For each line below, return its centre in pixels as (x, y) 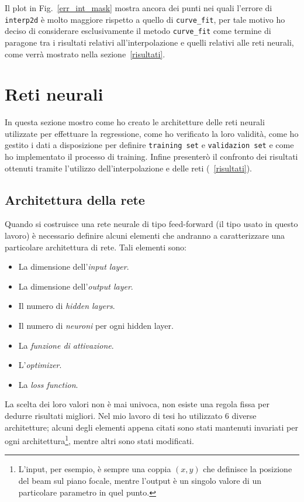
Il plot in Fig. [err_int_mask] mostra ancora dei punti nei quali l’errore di (139, 8)
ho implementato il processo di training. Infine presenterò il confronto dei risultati (151, 157)
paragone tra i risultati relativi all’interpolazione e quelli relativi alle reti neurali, (149, 42)
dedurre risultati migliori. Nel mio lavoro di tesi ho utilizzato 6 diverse (131, 415)
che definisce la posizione (248, 469)
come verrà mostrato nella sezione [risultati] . (85, 54)
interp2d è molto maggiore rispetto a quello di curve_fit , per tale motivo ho (145, 19)
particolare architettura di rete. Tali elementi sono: (96, 247)
